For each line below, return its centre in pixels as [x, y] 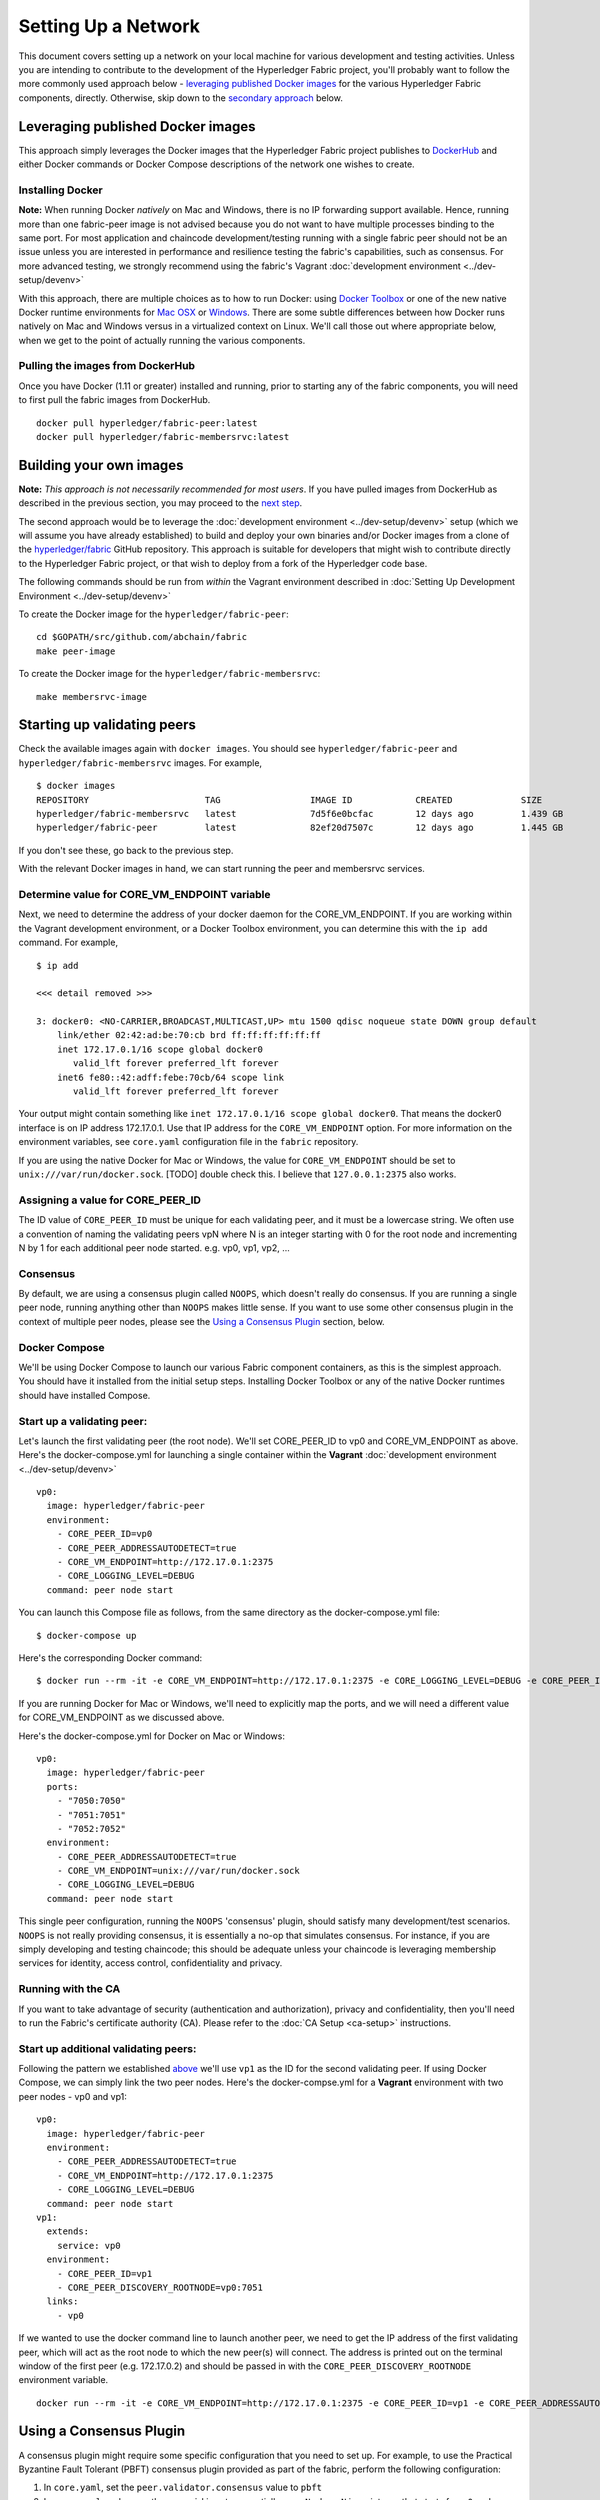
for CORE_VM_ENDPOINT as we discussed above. [121, 1717]
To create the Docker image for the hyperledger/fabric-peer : [153, 614]
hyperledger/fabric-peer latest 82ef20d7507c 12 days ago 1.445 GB [300, 828]
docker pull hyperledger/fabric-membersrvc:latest [163, 436]
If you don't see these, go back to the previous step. [126, 850]
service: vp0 [88, 2245]
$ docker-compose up [86, 1635]
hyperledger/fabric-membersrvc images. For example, [140, 762]
